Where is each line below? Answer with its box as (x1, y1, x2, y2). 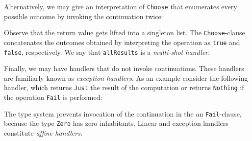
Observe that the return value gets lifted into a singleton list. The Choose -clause (4, 27, 245, 38)
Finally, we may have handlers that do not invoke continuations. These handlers (4, 63, 244, 73)
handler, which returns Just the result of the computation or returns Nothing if (4, 82, 244, 93)
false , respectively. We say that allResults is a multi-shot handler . (4, 47, 210, 57)
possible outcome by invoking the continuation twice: (4, 11, 163, 21)
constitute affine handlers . (4, 128, 82, 138)
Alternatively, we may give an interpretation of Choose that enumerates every (4, 1, 237, 11)
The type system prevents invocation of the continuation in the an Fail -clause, (4, 108, 242, 118)
